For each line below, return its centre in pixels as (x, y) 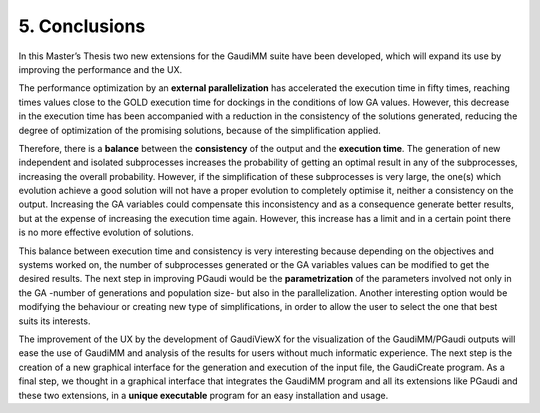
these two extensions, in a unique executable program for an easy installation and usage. (203, 395)
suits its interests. (54, 321)
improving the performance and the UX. (100, 69)
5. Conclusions (82, 26)
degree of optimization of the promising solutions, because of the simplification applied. (200, 130)
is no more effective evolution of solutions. (106, 232)
